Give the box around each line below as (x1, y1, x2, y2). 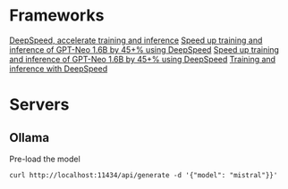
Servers (9, 94, 70, 115)
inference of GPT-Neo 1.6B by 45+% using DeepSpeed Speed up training (9, 44, 280, 54)
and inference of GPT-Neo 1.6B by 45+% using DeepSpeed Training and (9, 53, 275, 64)
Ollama (9, 130, 50, 145)
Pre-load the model (9, 153, 80, 164)
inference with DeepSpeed (9, 63, 108, 74)
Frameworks (9, 5, 105, 26)
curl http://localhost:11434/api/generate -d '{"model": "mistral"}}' (9, 170, 278, 179)
